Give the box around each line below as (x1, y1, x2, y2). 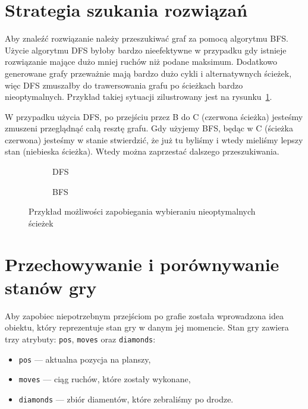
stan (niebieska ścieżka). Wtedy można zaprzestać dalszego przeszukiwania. (5, 145, 279, 158)
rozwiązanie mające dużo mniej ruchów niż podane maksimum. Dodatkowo (5, 55, 278, 68)
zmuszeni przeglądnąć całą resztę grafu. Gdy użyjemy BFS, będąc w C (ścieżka (5, 122, 293, 134)
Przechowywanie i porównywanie (5, 251, 279, 276)
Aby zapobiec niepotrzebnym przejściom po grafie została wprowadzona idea (5, 309, 284, 322)
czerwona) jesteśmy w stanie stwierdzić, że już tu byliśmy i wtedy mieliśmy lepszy (5, 133, 303, 146)
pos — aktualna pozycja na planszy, (18, 353, 151, 365)
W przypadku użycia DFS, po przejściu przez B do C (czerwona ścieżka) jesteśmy (5, 110, 303, 122)
